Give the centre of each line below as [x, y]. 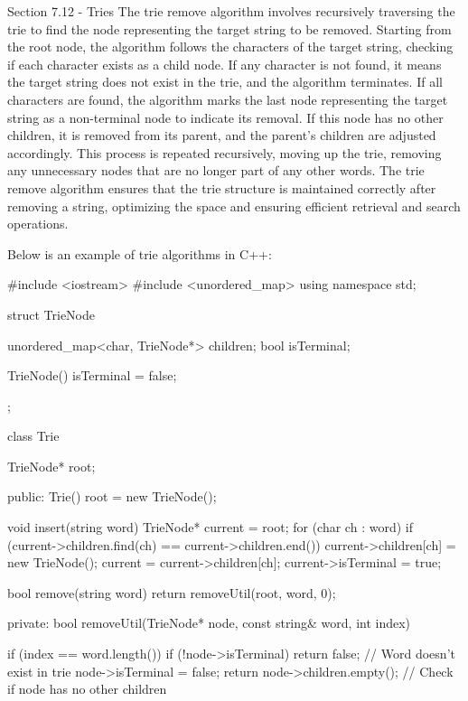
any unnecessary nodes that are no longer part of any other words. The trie [216, 170]
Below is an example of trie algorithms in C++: [140, 253]
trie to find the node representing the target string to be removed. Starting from [229, 28]
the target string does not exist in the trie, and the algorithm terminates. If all [225, 82]
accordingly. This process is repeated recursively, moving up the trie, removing [225, 152]
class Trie [33, 436]
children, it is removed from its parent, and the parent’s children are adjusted [222, 135]
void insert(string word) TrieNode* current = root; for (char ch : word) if [210, 527]
